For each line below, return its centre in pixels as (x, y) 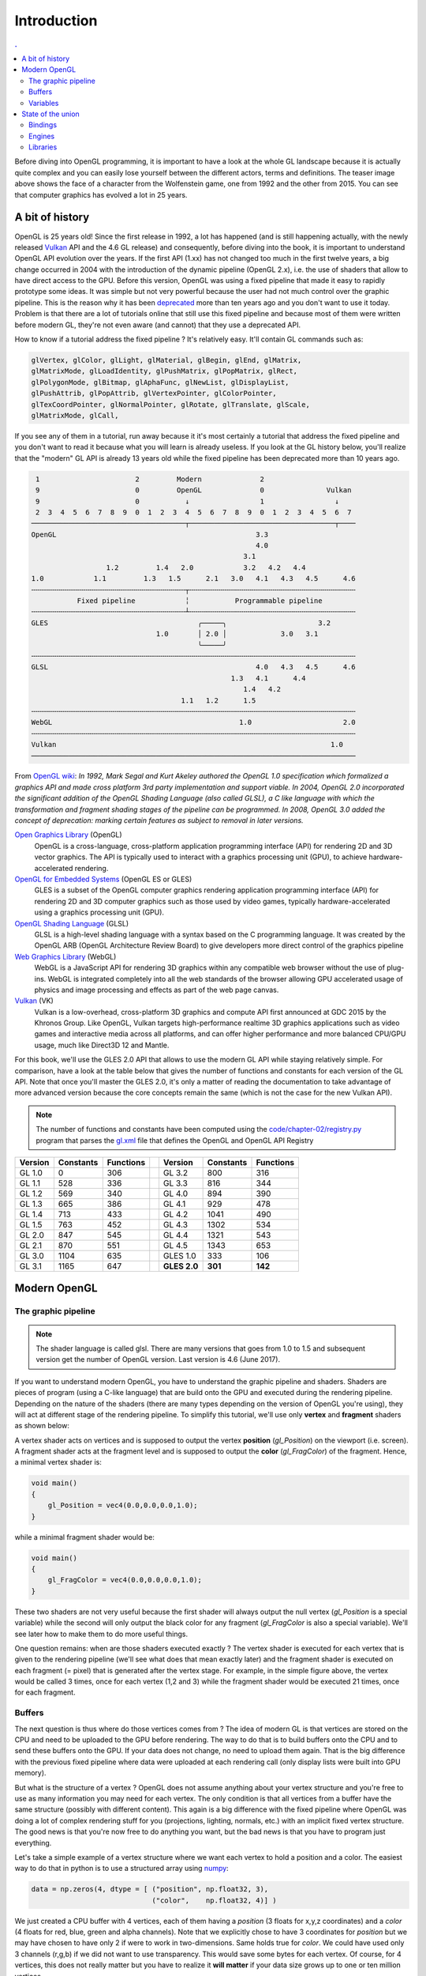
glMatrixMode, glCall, (75, 415)
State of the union (51, 114)
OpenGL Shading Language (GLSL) (72, 923)
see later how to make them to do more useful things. (101, 1634)
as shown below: (42, 1426)
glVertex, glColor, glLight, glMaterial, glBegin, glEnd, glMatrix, (166, 360)
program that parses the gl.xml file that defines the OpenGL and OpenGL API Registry (175, 1140)
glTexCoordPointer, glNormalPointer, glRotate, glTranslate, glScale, (171, 404)
